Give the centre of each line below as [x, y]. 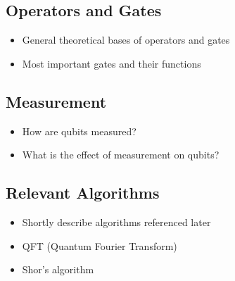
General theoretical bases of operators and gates [126, 40]
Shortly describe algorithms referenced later [116, 221]
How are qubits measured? [79, 131]
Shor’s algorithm [58, 269]
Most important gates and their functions [112, 63]
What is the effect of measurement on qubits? [121, 155]
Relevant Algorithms [83, 193]
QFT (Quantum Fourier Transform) [100, 245]
